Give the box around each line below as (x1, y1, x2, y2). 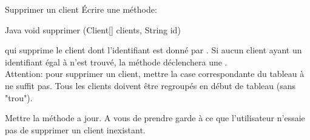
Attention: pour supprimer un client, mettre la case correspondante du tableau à (5, 67, 305, 80)
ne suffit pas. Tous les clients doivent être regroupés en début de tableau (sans (5, 79, 296, 92)
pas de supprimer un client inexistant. (5, 123, 146, 136)
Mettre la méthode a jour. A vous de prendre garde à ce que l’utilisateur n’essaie (5, 112, 305, 124)
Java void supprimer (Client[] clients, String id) (5, 23, 181, 36)
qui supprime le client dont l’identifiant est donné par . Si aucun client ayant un (5, 44, 302, 56)
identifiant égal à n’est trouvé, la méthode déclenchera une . (5, 55, 227, 68)
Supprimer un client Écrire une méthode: (5, 3, 157, 15)
